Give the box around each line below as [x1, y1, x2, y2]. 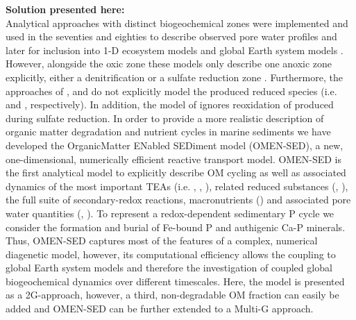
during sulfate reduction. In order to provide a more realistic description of [6, 110, 324, 125]
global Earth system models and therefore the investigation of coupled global [6, 260, 332, 275]
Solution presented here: [6, 2, 125, 16]
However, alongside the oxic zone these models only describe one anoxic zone [6, 56, 332, 71]
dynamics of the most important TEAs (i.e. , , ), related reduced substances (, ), [6, 178, 348, 193]
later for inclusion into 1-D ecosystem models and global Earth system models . [6, 42, 344, 57]
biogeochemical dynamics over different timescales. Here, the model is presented [6, 273, 345, 288]
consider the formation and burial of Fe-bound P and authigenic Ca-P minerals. [6, 219, 346, 234]
